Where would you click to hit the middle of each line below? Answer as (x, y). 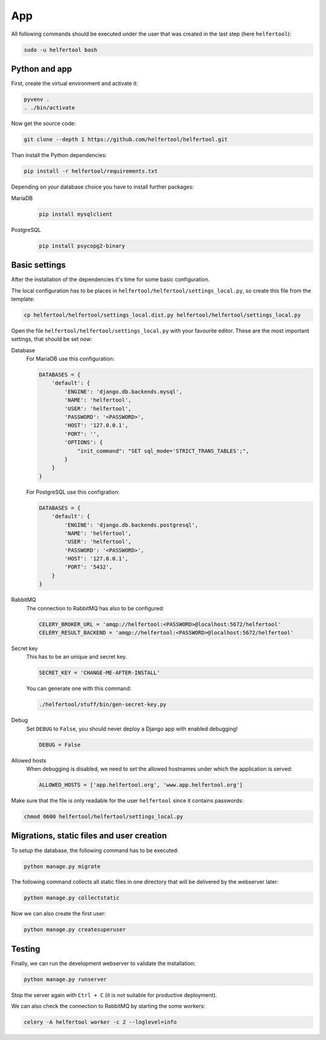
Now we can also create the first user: (59, 914)
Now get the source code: (43, 123)
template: (23, 299)
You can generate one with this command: (79, 688)
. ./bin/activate (50, 108)
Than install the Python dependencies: (59, 155)
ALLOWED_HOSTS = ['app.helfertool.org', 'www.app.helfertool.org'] (141, 785)
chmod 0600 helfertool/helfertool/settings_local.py (104, 817)
